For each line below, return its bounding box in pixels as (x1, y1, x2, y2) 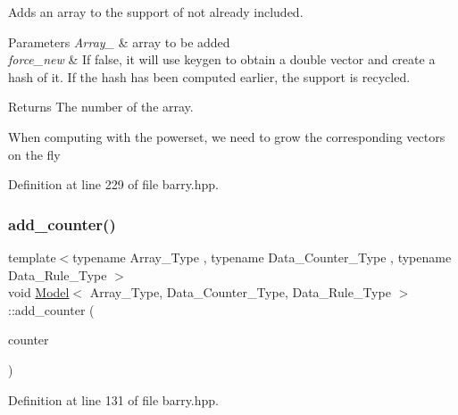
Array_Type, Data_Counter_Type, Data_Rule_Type (89, 283, 391, 302)
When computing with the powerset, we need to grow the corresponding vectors (8, 127, 446, 145)
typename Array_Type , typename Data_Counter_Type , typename (72, 247, 452, 266)
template (8, 247, 56, 266)
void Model (8, 283, 70, 302)
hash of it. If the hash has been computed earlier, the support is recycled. (8, 67, 411, 86)
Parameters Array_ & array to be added (8, 32, 230, 51)
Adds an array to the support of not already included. (8, 3, 304, 21)
